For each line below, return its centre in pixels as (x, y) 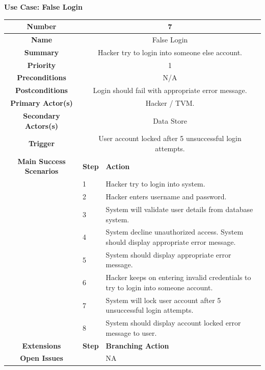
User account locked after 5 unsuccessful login (170, 138)
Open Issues (42, 358)
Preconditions (42, 77)
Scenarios (42, 171)
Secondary (42, 115)
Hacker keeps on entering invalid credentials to (178, 277)
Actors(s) (42, 125)
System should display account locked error (173, 323)
